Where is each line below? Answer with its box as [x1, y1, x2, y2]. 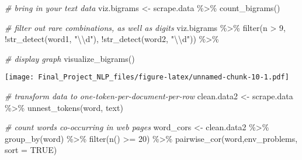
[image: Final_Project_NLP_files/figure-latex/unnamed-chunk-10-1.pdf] [5, 73, 289, 82]
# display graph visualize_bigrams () [5, 52, 135, 64]
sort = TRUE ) [5, 144, 57, 156]
